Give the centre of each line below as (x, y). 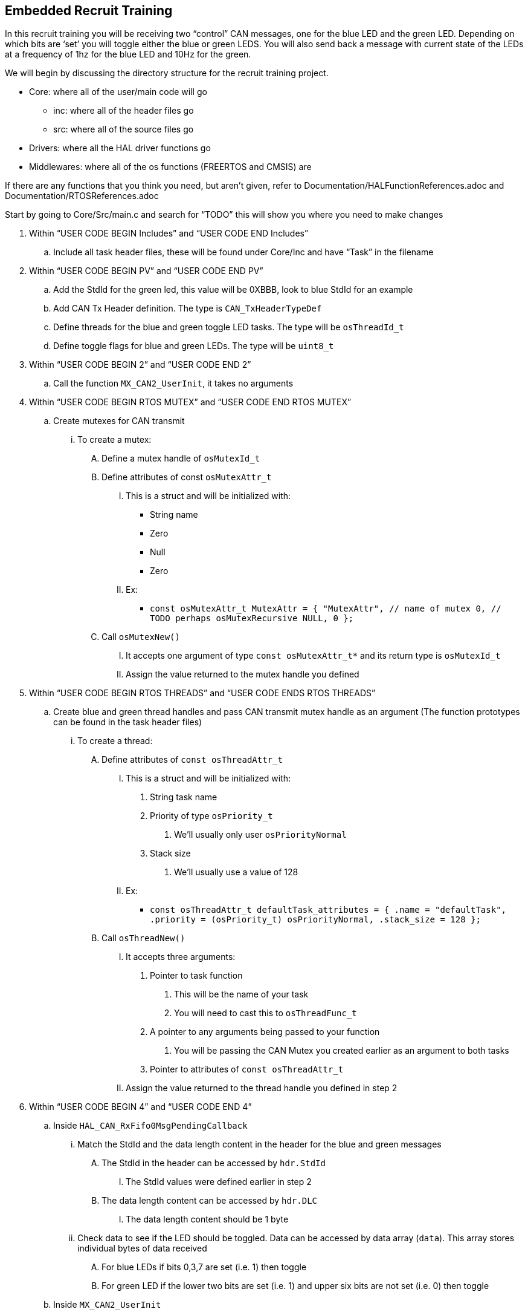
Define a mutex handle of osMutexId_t (181, 458)
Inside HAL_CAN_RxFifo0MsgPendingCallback (150, 1126)
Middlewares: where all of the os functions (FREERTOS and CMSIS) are (170, 167)
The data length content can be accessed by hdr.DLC (210, 1201)
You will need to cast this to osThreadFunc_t (266, 1013)
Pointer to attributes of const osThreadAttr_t (247, 1069)
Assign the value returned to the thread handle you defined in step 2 (262, 1088)
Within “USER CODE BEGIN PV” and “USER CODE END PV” (146, 271)
